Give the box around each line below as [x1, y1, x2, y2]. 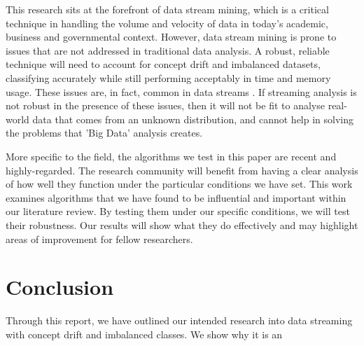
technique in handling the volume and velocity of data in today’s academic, [6, 15, 328, 30]
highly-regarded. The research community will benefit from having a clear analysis [6, 162, 358, 177]
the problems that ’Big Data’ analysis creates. [6, 125, 203, 140]
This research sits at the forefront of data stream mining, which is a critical [6, 2, 329, 16]
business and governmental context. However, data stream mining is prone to [6, 29, 337, 44]
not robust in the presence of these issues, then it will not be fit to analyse [6, 98, 325, 113]
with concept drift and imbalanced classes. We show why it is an [6, 326, 283, 341]
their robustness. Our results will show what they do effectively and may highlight [6, 217, 358, 232]
